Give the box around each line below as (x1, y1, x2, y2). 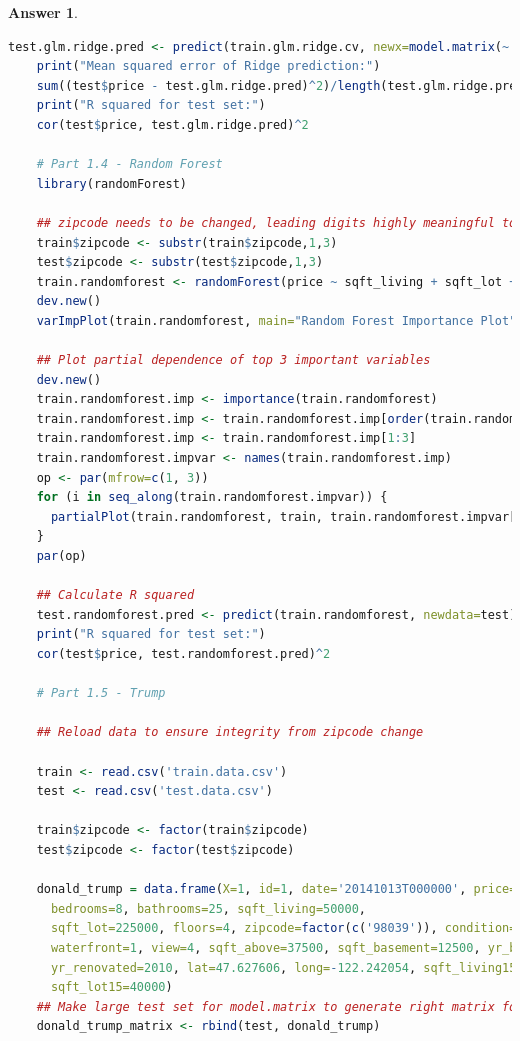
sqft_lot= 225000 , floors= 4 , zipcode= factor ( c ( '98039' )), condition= (50, 921, 517, 936)
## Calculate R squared (36, 588, 195, 603)
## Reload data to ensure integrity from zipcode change (36, 725, 424, 740)
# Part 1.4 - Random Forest (36, 157, 223, 172)
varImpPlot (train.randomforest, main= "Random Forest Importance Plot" (36, 313, 517, 328)
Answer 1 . (8, 2, 78, 22)
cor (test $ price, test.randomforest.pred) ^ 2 (36, 647, 331, 661)
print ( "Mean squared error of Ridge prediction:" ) (36, 59, 381, 74)
